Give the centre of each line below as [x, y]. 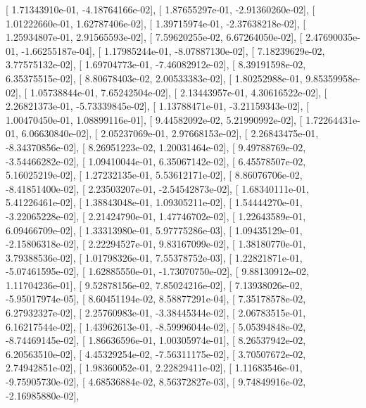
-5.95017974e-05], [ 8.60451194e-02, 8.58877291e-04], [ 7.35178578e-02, [156, 299]
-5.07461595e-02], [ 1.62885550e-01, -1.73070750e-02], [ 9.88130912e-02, [157, 271]
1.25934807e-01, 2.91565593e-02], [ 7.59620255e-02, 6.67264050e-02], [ [154, 37]
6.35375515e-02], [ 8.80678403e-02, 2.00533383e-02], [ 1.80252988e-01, [154, 78]
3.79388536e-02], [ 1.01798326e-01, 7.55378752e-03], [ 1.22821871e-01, [154, 257]
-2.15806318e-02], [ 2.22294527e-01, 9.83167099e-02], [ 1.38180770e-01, [156, 244]
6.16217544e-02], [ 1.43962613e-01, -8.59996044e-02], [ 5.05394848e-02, [156, 326]
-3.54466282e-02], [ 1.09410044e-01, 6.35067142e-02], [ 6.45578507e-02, [156, 161]
